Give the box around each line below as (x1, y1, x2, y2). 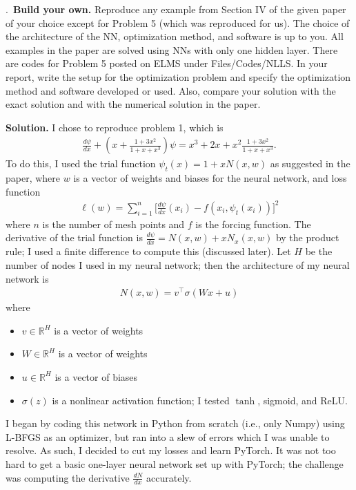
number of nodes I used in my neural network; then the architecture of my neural (6, 257, 350, 272)
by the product (275, 230, 339, 245)
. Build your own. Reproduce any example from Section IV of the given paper (6, 2, 346, 16)
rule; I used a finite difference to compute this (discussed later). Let (6, 244, 291, 258)
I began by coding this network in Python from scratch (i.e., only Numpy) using (6, 416, 345, 431)
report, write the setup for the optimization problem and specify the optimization (6, 69, 351, 84)
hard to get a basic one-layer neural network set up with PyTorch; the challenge (6, 456, 344, 471)
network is (6, 271, 49, 285)
